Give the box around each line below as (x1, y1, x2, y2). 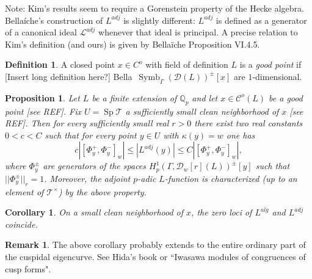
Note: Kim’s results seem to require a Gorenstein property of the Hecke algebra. (5, 2, 304, 14)
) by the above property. (58, 185, 147, 198)
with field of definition (145, 58, 228, 71)
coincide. (5, 217, 38, 230)
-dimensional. (252, 70, 302, 82)
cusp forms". (5, 262, 51, 275)
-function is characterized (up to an (164, 172, 297, 184)
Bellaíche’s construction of (5, 13, 103, 26)
